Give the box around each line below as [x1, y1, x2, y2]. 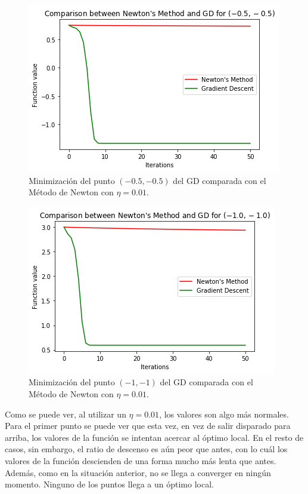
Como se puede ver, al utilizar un [5, 407, 126, 420]
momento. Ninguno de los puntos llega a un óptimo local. [5, 478, 214, 490]
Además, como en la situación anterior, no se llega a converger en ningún [5, 466, 271, 478]
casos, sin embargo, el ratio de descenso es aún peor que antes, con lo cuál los [5, 443, 288, 455]
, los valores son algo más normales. [159, 407, 289, 420]
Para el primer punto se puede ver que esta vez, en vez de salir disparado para [5, 419, 291, 432]
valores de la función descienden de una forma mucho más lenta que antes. [5, 454, 276, 467]
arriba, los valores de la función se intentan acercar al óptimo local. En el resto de [5, 431, 304, 443]
